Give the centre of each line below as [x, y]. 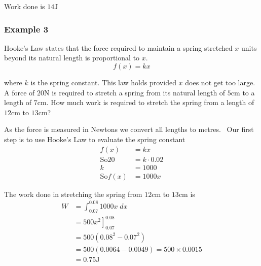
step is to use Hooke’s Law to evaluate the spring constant [95, 139]
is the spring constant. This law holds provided [103, 82]
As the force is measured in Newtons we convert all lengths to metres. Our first [129, 129]
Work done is [25, 6]
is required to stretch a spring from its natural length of [139, 92]
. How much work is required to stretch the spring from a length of [150, 102]
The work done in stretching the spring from [73, 194]
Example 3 [26, 29]
